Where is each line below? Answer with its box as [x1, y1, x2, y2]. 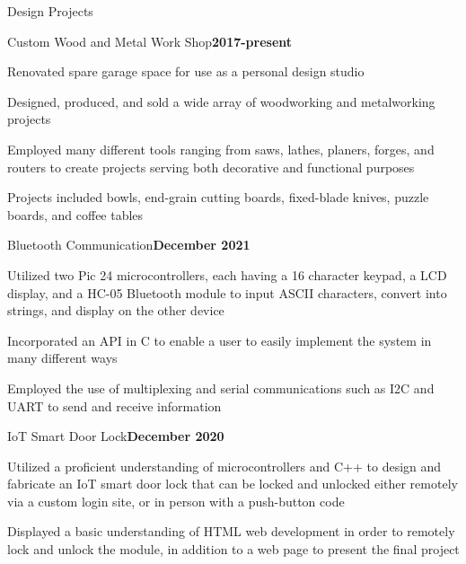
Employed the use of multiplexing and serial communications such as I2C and [7, 378, 435, 397]
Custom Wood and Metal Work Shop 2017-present [7, 31, 293, 50]
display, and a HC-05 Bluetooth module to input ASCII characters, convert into [7, 283, 447, 302]
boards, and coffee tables [7, 205, 144, 224]
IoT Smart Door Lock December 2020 [7, 427, 224, 445]
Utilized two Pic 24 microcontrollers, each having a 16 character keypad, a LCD [7, 265, 447, 284]
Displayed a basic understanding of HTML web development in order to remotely [7, 522, 455, 541]
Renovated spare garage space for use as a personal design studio [7, 62, 365, 81]
